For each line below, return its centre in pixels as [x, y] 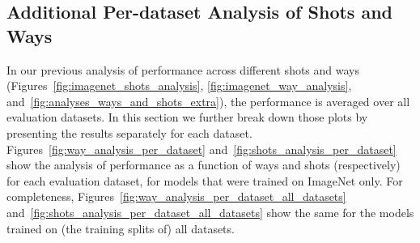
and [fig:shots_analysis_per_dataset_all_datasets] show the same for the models [210, 212]
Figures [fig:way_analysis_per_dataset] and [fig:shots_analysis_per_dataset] [202, 149]
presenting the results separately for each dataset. [129, 132]
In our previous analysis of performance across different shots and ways [183, 69]
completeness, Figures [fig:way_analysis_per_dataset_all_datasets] [176, 196]
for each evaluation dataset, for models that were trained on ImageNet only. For [205, 180]
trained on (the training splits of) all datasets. [121, 228]
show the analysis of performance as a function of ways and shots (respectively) [204, 165]
